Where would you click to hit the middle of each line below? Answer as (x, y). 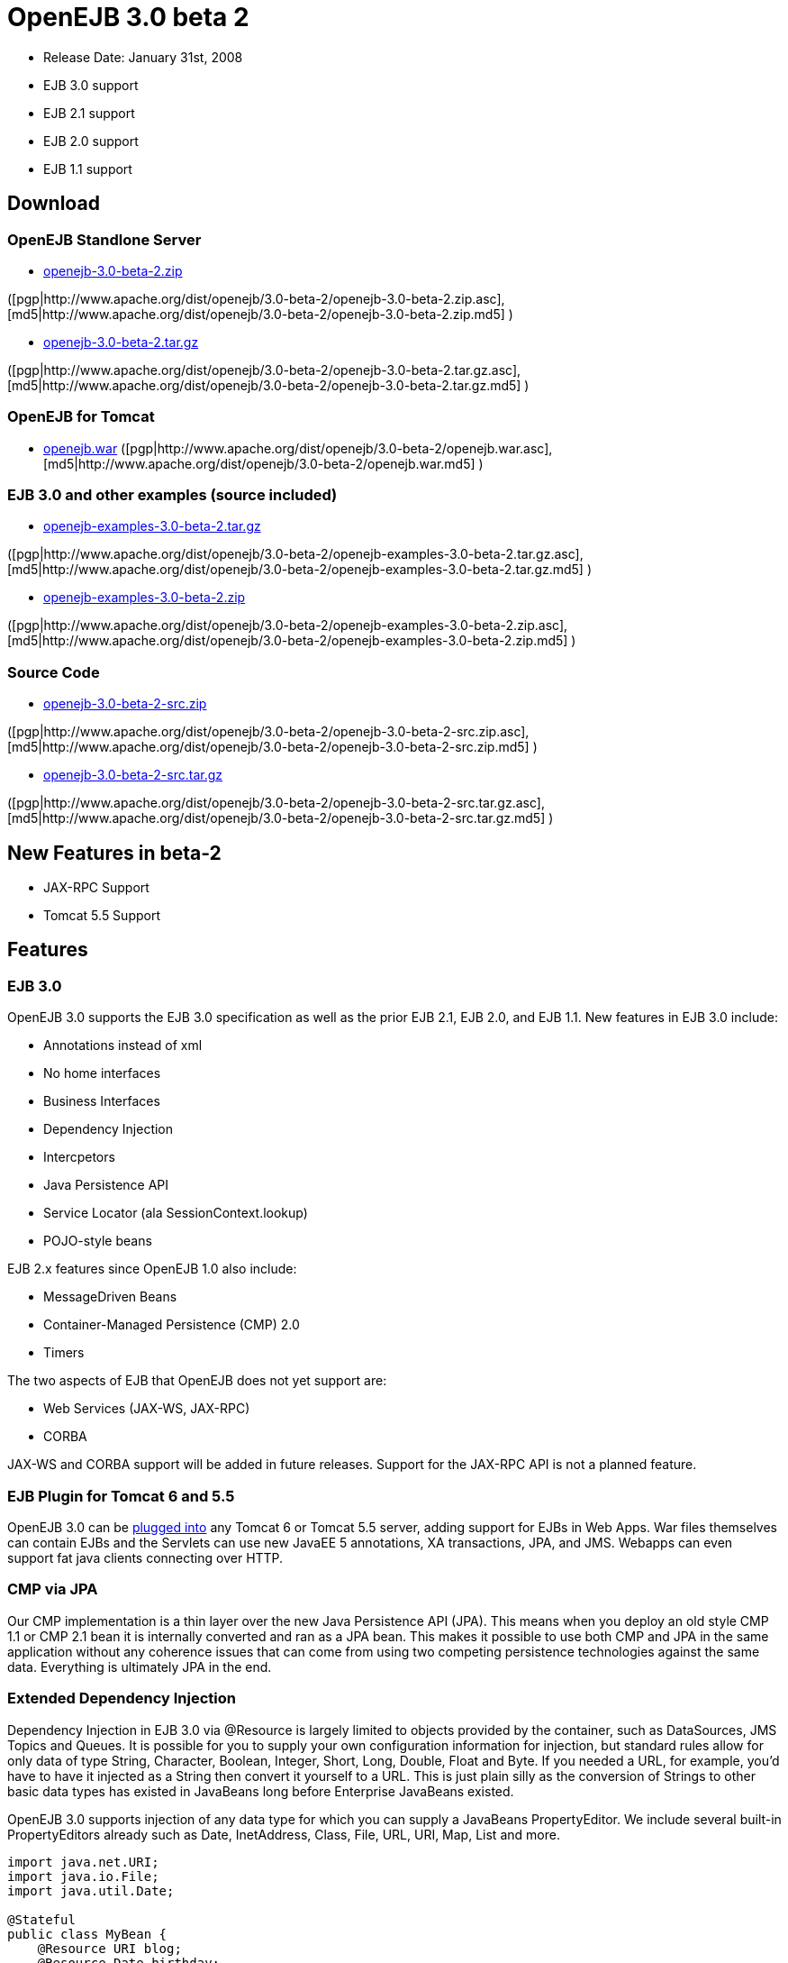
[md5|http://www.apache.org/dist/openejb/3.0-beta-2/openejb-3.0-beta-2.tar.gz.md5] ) (268, 385)
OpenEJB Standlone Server (104, 239)
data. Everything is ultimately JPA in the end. (140, 1666)
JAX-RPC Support (96, 888)
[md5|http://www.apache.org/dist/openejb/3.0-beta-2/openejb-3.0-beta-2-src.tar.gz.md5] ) (281, 818)
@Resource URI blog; (109, 1948)
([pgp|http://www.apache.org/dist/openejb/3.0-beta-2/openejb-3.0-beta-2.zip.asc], (256, 298)
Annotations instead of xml (123, 1045)
